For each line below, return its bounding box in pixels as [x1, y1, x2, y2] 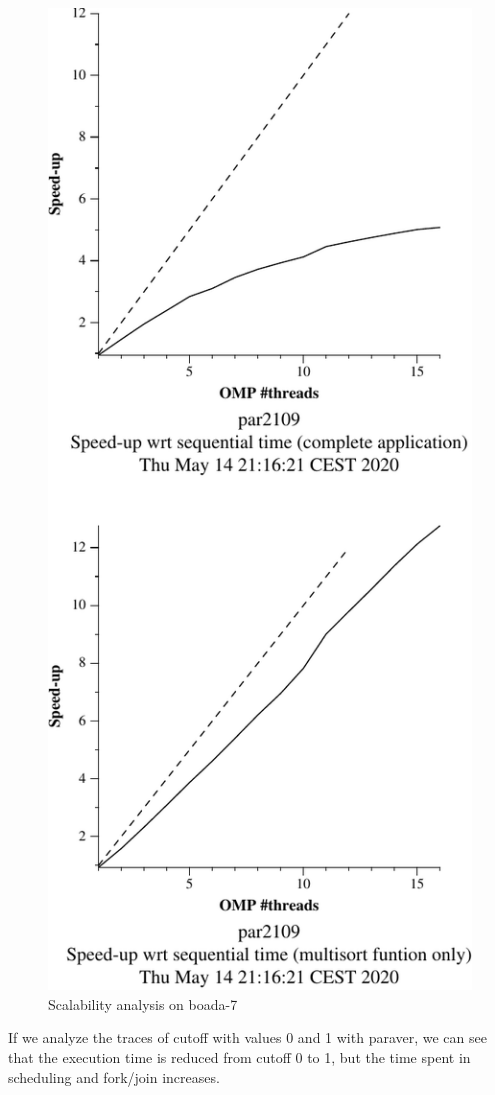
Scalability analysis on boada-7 [48, 993, 238, 1014]
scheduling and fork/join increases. [8, 1066, 220, 1087]
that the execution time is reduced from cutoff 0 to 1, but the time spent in [8, 1047, 471, 1068]
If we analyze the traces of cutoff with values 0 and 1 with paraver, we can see [8, 1027, 487, 1048]
